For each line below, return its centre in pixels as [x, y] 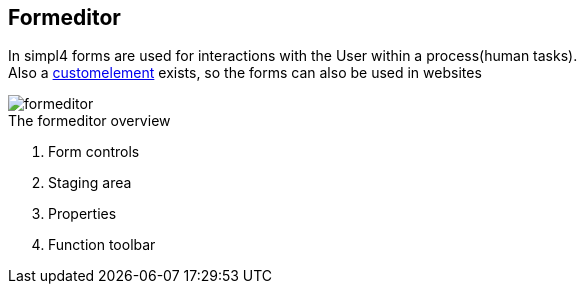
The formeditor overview [89, 121]
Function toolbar [102, 245]
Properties [82, 214]
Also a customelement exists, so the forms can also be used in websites [245, 73]
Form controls [94, 152]
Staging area [90, 183]
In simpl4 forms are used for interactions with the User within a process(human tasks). [293, 56]
